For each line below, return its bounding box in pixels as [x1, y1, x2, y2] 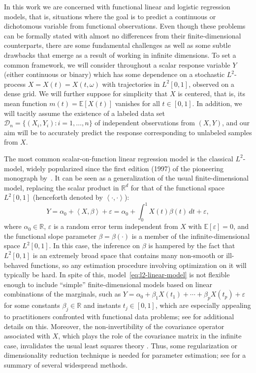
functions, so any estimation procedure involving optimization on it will [31, 260, 247, 270]
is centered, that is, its [178, 88, 245, 99]
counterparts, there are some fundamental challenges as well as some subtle [4, 40, 231, 50]
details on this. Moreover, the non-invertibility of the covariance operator [4, 321, 224, 331]
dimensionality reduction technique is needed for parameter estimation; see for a [4, 350, 246, 360]
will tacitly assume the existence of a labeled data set [4, 108, 165, 118]
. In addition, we [192, 98, 242, 108]
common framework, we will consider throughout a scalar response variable [4, 59, 230, 70]
